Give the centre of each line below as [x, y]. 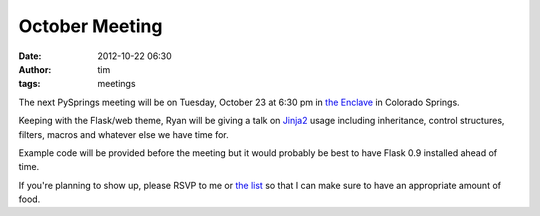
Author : [35, 69]
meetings [116, 84]
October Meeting [90, 26]
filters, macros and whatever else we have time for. [123, 134]
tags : [29, 84]
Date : [30, 56]
